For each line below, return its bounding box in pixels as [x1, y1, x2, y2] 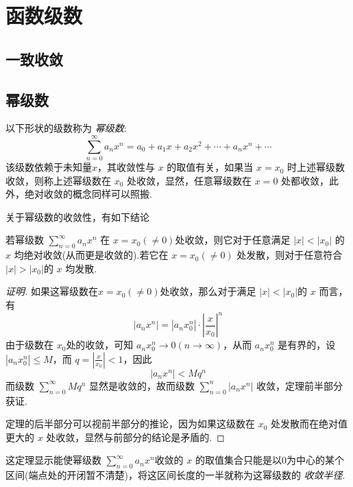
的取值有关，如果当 [167, 160, 254, 174]
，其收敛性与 [97, 160, 156, 174]
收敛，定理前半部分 [256, 378, 343, 392]
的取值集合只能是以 [195, 453, 282, 467]
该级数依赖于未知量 [5, 160, 92, 174]
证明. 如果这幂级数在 [5, 284, 98, 298]
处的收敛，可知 [66, 337, 134, 352]
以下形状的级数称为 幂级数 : [5, 121, 127, 135]
